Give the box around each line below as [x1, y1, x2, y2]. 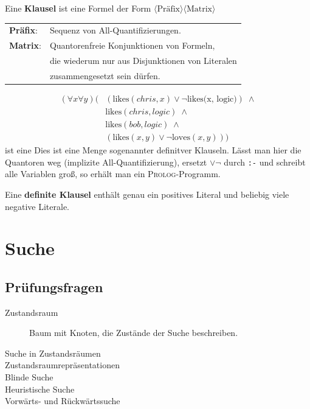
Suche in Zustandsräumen [5, 346, 101, 359]
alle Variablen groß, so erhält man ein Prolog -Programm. [5, 167, 221, 180]
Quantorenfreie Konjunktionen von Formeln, [49, 39, 215, 52]
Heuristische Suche [5, 382, 75, 395]
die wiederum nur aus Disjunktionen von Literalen [49, 54, 237, 67]
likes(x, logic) [187, 94, 237, 103]
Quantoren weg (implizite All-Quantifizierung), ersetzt [5, 155, 207, 168]
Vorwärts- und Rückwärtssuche [5, 394, 120, 407]
